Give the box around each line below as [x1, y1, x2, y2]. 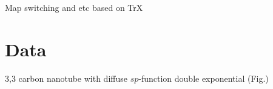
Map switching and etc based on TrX [5, 1, 143, 13]
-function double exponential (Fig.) [138, 71, 269, 84]
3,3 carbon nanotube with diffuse [5, 71, 127, 84]
